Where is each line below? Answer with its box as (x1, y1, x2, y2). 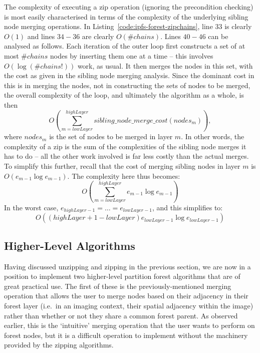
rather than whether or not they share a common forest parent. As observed (4, 310, 238, 320)
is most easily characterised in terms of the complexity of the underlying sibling (4, 11, 248, 22)
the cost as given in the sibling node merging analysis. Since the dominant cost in (4, 70, 254, 81)
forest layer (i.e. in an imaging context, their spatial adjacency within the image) (4, 300, 253, 310)
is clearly (224, 21, 252, 32)
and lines (27, 31, 55, 41)
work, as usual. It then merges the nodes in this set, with (77, 60, 253, 71)
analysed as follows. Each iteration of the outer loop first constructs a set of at (4, 41, 245, 51)
